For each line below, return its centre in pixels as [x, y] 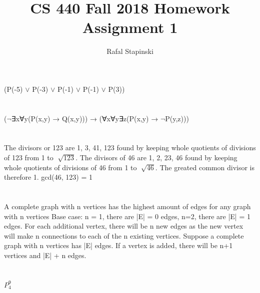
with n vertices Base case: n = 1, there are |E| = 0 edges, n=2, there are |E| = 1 [127, 216]
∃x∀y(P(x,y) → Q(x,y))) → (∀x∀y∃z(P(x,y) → [85, 118]
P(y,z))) [177, 118]
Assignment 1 [130, 27]
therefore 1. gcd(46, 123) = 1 [48, 177]
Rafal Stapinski [130, 51]
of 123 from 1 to [29, 157]
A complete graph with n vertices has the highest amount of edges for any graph [127, 206]
